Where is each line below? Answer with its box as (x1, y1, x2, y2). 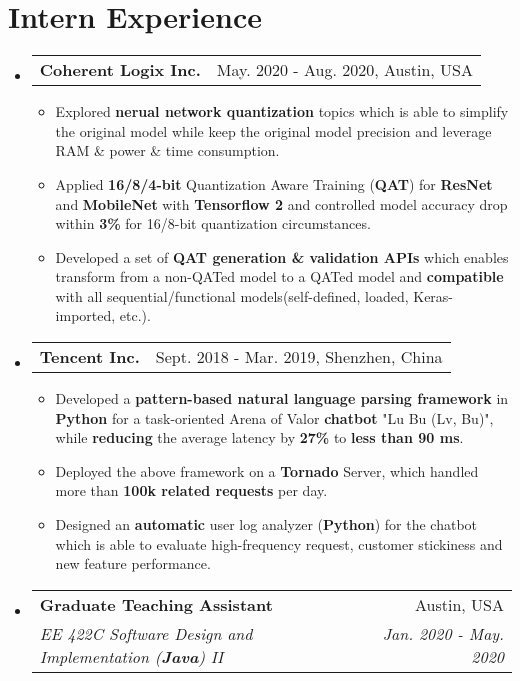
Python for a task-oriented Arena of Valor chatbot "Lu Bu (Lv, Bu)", (55, 407, 494, 428)
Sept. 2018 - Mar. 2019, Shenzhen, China (155, 345, 443, 369)
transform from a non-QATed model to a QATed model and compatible (55, 266, 504, 287)
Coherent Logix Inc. (39, 58, 201, 82)
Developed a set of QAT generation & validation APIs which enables (55, 246, 509, 267)
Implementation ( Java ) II (39, 644, 224, 668)
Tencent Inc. (39, 345, 140, 369)
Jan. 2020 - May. (382, 621, 504, 645)
